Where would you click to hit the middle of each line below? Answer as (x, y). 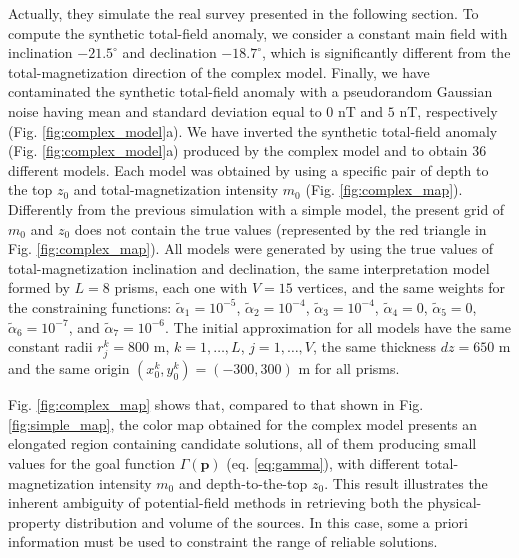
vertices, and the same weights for (401, 287)
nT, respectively (448, 110)
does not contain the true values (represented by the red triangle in (280, 228)
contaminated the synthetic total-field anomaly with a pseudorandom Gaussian (250, 91)
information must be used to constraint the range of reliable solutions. (223, 541)
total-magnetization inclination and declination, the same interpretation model (249, 267)
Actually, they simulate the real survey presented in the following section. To (243, 13)
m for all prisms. (349, 368)
